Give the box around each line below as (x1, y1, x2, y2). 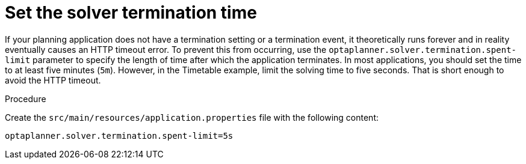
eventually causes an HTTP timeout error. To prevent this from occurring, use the (5, 44, 327, 55)
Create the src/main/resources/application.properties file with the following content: (5, 112, 379, 123)
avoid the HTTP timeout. (5, 74, 101, 85)
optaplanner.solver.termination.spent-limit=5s (5, 130, 234, 141)
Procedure (5, 93, 46, 104)
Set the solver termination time (5, 2, 257, 23)
